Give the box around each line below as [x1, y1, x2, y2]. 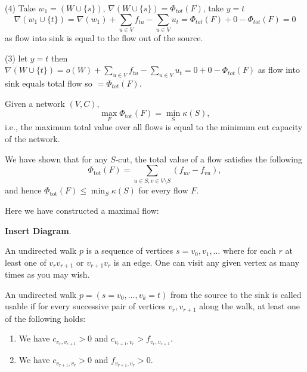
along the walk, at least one [199, 300, 300, 312]
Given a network [5, 97, 65, 109]
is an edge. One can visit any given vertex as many [113, 256, 300, 268]
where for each [222, 244, 276, 257]
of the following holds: [5, 312, 86, 324]
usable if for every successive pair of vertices [5, 300, 166, 312]
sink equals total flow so [5, 76, 92, 89]
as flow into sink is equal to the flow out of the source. [5, 31, 203, 44]
